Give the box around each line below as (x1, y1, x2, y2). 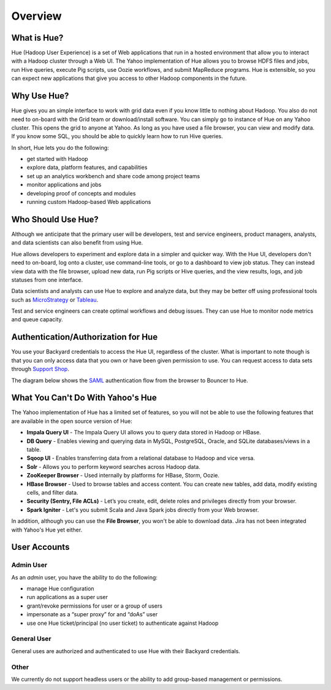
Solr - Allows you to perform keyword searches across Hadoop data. (26, 463, 200, 470)
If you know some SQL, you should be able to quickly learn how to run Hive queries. (11, 133, 223, 140)
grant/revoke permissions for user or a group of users (26, 602, 162, 610)
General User (11, 635, 51, 643)
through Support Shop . (11, 366, 70, 373)
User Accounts (11, 542, 70, 552)
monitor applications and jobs (26, 181, 102, 189)
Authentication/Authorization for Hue (11, 332, 158, 342)
